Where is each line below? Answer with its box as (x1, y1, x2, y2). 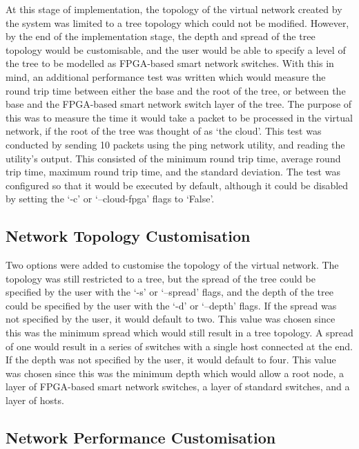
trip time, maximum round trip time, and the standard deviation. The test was (6, 164, 340, 179)
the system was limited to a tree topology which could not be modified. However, (6, 15, 349, 30)
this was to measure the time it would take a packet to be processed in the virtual (6, 110, 353, 124)
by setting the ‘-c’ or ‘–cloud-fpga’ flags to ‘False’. (6, 191, 215, 206)
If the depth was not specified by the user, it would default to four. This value (6, 352, 336, 367)
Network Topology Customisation (6, 225, 251, 247)
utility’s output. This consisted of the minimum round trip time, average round (6, 151, 341, 165)
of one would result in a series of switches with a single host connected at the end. (6, 338, 353, 353)
